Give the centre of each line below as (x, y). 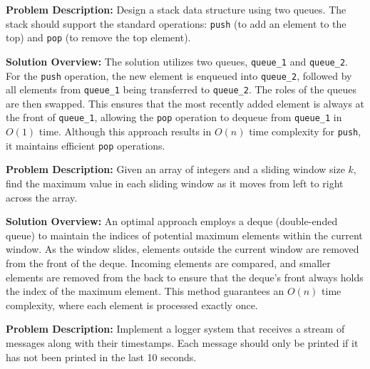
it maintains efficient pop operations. (86, 145)
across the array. (42, 197)
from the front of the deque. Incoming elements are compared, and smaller (168, 263)
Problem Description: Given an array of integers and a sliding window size (175, 169)
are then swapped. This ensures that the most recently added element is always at (185, 103)
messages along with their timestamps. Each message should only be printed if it (182, 342)
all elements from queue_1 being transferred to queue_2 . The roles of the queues (181, 89)
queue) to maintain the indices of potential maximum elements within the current (184, 235)
